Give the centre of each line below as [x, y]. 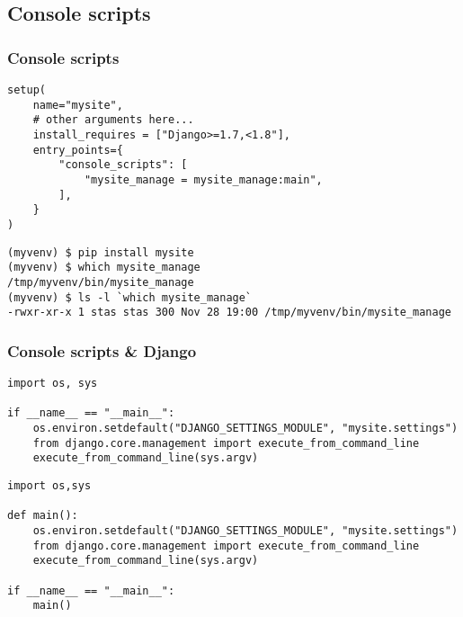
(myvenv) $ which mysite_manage [104, 268]
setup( [27, 90]
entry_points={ [78, 150]
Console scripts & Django [102, 350]
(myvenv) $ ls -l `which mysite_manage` [130, 297]
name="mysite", [78, 105]
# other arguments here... [113, 120]
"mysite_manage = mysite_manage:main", [203, 179]
